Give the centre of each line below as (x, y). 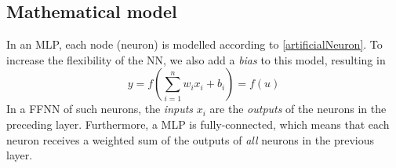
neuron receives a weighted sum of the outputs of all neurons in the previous (190, 139)
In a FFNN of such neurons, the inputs (100, 109)
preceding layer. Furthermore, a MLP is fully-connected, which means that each (198, 124)
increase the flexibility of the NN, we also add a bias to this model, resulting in (196, 59)
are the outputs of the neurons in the (298, 109)
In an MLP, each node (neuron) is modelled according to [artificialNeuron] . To (194, 44)
